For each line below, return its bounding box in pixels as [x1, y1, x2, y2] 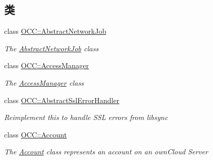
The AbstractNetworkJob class [4, 43, 99, 53]
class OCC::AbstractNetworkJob [4, 26, 106, 36]
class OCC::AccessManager [4, 60, 89, 71]
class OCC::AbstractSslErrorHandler [4, 94, 119, 105]
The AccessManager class [4, 77, 84, 88]
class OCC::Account [4, 129, 67, 139]
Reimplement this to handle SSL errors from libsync [4, 112, 168, 123]
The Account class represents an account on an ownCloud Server [4, 146, 208, 157]
